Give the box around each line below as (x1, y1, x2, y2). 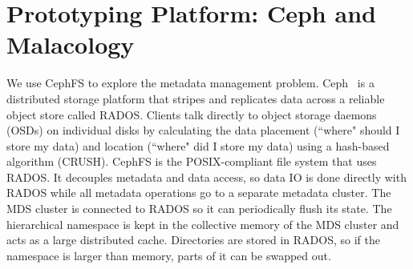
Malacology (6, 28, 135, 61)
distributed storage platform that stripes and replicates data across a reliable (6, 90, 385, 106)
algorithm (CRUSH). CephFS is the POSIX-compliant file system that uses (6, 153, 377, 170)
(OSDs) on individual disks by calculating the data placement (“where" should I (6, 122, 400, 139)
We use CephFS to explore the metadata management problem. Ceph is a (6, 74, 375, 91)
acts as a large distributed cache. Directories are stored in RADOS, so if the (6, 231, 380, 248)
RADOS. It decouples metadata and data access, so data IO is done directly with (6, 168, 407, 185)
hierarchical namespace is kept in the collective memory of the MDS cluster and (6, 215, 399, 232)
